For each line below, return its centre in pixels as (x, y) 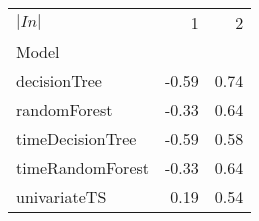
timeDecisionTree (76, 138)
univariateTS (61, 196)
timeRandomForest (83, 167)
